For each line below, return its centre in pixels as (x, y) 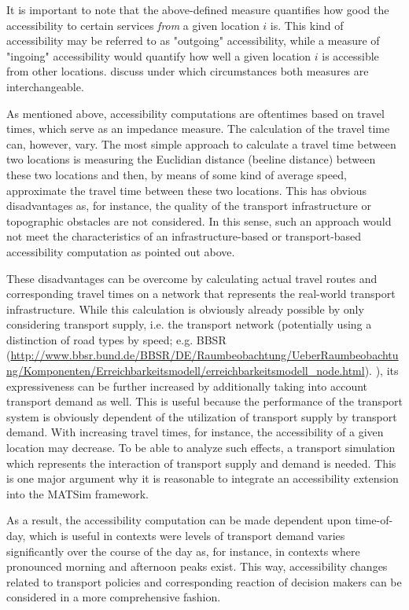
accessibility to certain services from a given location (133, 25)
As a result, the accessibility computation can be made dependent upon (179, 520)
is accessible (350, 55)
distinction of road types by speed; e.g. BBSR (116, 339)
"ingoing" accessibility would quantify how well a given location (159, 55)
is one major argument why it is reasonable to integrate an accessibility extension (203, 478)
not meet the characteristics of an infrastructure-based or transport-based (184, 236)
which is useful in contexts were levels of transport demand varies (187, 535)
